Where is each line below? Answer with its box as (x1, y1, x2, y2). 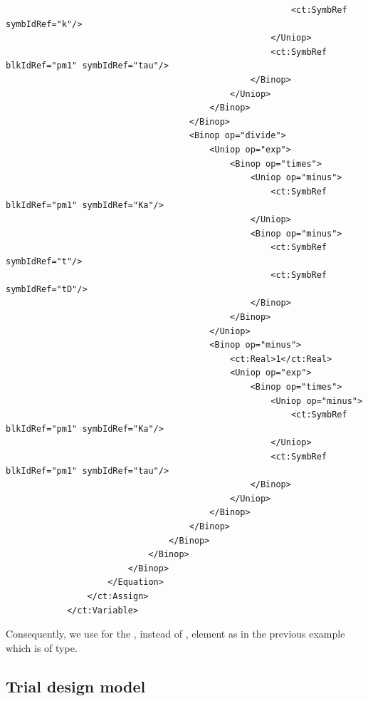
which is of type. (6, 640, 78, 655)
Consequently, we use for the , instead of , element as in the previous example (6, 626, 345, 641)
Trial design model (6, 675, 146, 697)
